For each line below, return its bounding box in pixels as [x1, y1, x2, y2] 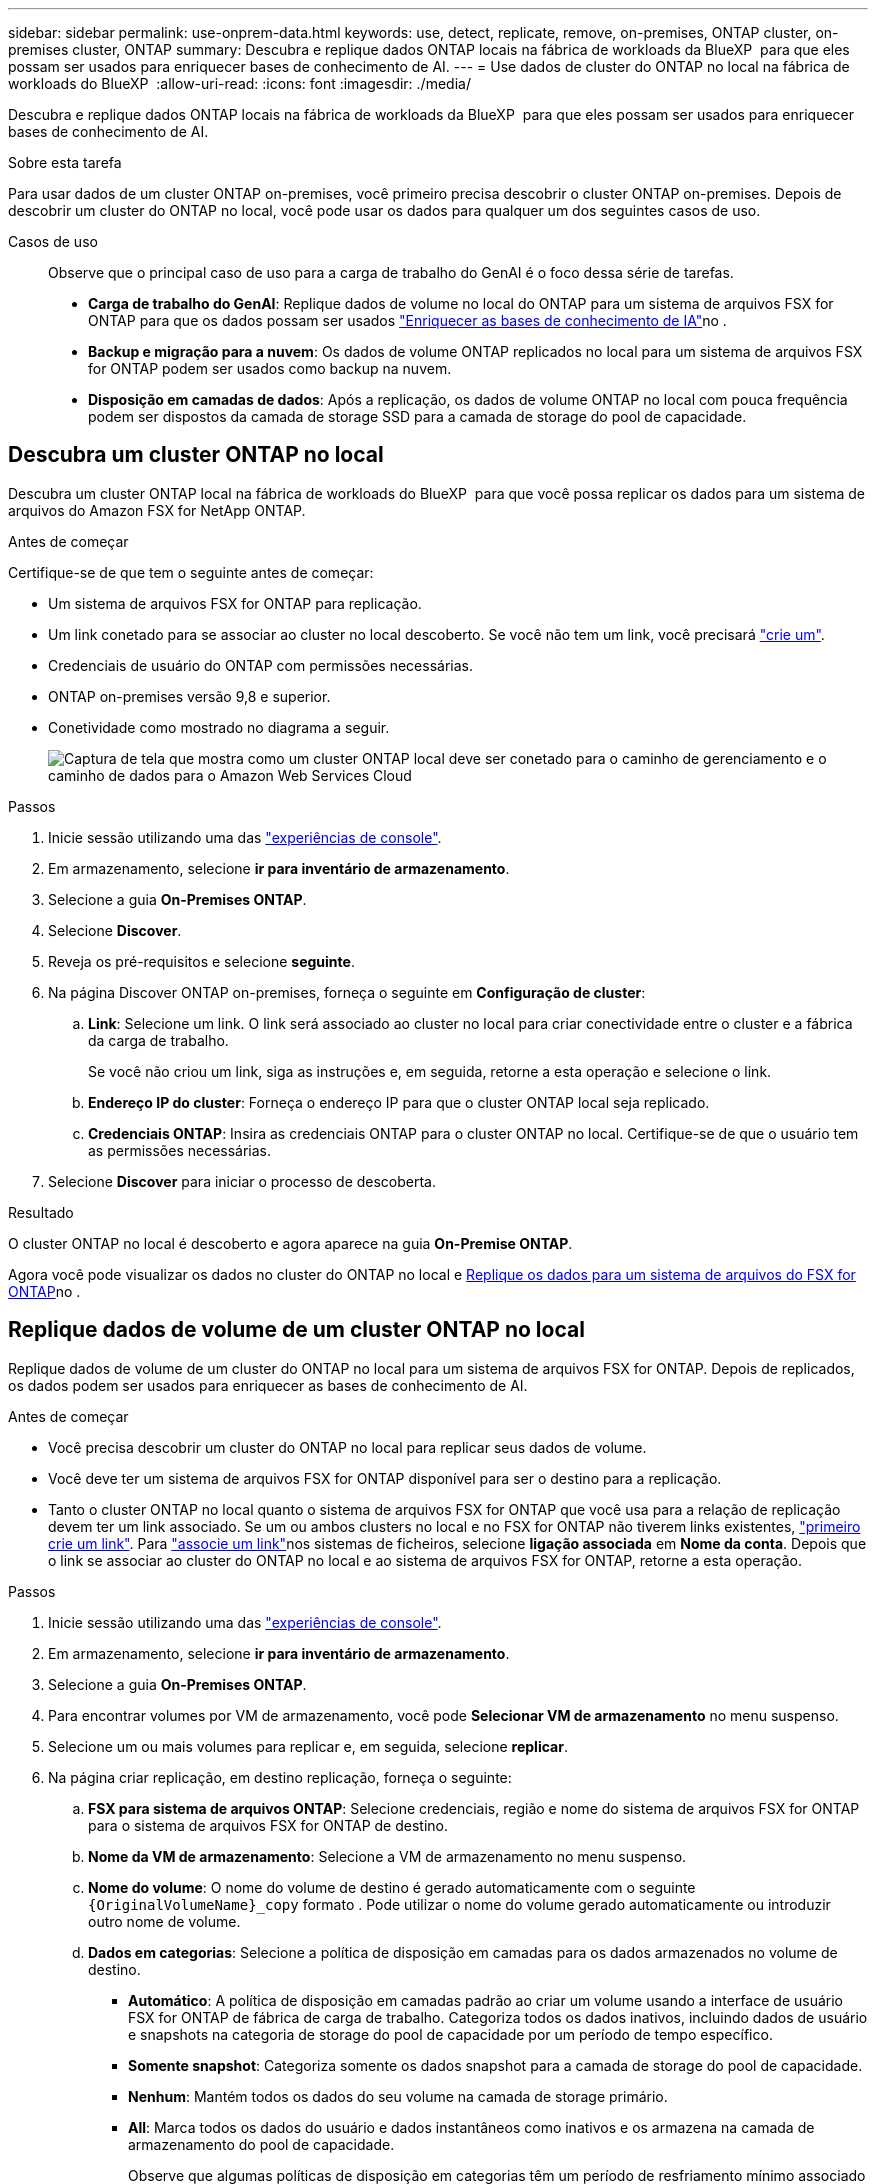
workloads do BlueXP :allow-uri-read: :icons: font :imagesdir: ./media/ [8, 75, 471, 92]
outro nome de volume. [88, 1912, 241, 1930]
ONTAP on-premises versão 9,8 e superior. [48, 687, 331, 705]
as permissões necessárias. [88, 1141, 272, 1159]
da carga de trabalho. [88, 1031, 229, 1049]
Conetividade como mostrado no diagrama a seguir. [48, 718, 390, 736]
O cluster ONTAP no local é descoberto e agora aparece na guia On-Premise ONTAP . [8, 1234, 573, 1252]
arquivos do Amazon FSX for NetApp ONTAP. [8, 501, 306, 519]
